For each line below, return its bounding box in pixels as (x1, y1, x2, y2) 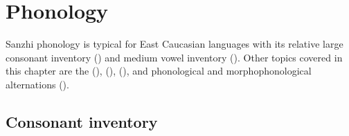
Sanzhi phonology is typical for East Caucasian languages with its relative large (6, 37, 343, 51)
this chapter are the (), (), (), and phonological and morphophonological (6, 64, 312, 78)
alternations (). (6, 77, 69, 91)
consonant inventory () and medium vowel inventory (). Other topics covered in (6, 50, 343, 64)
